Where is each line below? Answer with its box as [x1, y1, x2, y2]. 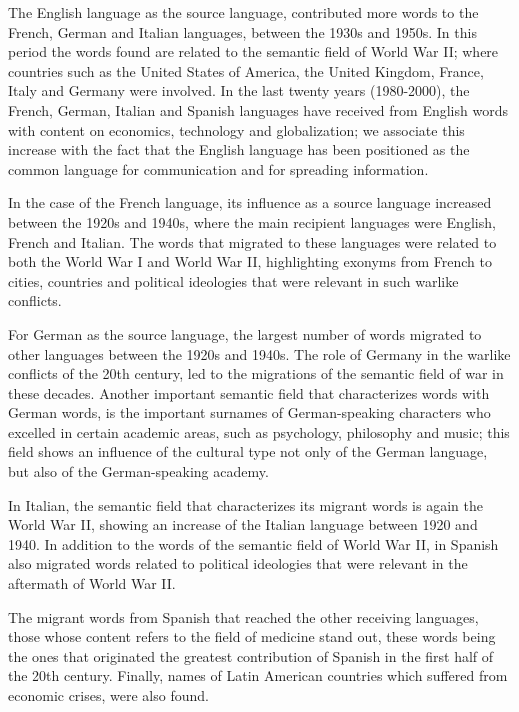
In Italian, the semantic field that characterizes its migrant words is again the [8, 494, 483, 515]
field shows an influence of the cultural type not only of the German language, [8, 441, 488, 462]
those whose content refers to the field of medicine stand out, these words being [8, 626, 496, 647]
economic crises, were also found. [8, 685, 209, 705]
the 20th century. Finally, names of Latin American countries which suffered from [8, 665, 508, 686]
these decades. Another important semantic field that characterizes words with [8, 382, 490, 403]
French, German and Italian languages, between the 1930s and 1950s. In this [8, 21, 477, 42]
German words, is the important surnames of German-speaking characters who [8, 402, 491, 423]
